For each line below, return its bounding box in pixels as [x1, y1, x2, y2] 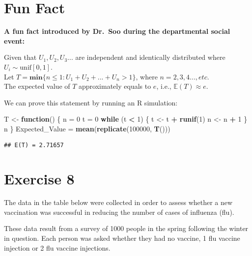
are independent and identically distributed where [75, 52, 225, 62]
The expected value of [4, 81, 70, 91]
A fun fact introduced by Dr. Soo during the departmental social [4, 26, 230, 36]
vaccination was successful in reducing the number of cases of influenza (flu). [4, 206, 234, 217]
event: [4, 35, 25, 46]
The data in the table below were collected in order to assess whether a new [4, 197, 233, 207]
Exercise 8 [4, 169, 75, 189]
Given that [4, 52, 37, 62]
